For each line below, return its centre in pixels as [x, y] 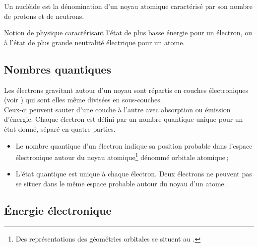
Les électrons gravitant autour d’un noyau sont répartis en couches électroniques [126, 90]
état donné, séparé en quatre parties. [60, 128]
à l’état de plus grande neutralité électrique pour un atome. [95, 42]
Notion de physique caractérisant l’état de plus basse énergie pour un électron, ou [128, 33]
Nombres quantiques [58, 69]
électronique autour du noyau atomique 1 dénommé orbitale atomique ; [122, 156]
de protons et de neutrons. [44, 16]
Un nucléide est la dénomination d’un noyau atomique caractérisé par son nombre [128, 6]
